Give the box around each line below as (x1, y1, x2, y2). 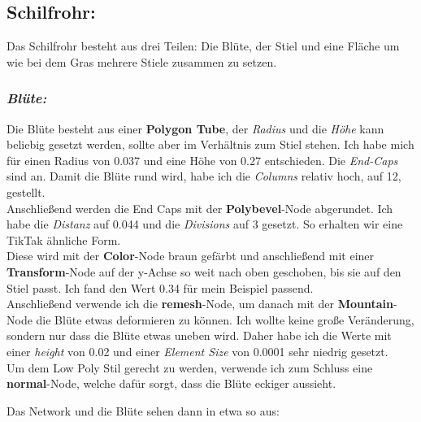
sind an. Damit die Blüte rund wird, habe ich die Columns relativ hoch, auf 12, (7, 167, 401, 185)
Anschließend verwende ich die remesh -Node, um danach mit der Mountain (7, 295, 393, 312)
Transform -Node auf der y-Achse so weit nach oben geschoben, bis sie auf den (7, 263, 401, 280)
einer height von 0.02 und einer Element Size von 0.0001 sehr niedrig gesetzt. (7, 342, 388, 359)
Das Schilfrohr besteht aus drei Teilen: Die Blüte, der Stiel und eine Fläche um (7, 37, 400, 54)
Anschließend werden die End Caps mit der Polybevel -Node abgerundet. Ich (7, 199, 393, 216)
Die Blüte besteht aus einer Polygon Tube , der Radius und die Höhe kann (7, 120, 384, 137)
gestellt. (7, 183, 46, 200)
